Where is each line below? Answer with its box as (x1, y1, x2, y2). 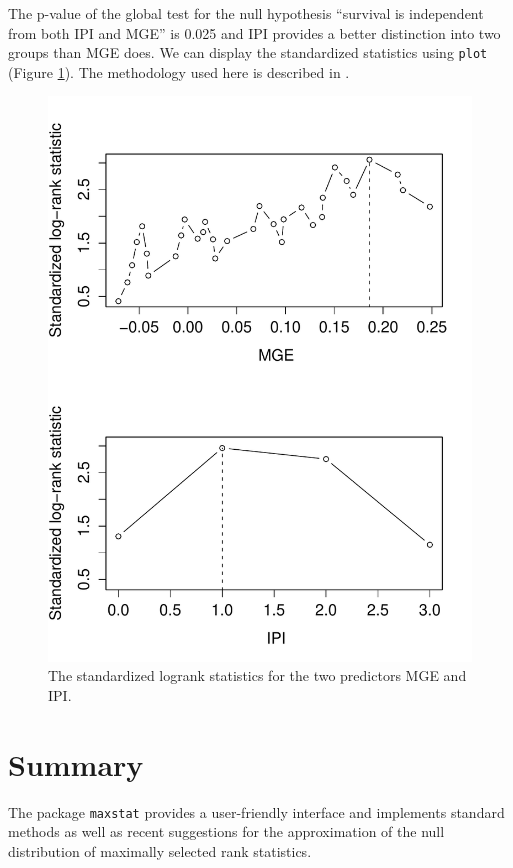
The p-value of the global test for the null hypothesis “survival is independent (8, 3, 484, 23)
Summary (8, 743, 144, 784)
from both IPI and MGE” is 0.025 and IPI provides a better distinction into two (8, 22, 501, 43)
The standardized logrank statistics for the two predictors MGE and (48, 665, 467, 686)
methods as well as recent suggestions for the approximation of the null (8, 821, 445, 842)
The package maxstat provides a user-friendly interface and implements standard (8, 801, 505, 822)
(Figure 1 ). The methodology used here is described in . (8, 61, 350, 82)
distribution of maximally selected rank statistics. (8, 840, 312, 861)
